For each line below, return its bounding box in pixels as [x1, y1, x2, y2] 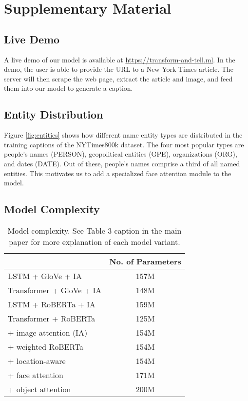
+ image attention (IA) [8, 326, 88, 338]
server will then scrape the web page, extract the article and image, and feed [4, 73, 233, 83]
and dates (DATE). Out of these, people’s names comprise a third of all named [4, 158, 240, 168]
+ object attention [8, 383, 71, 395]
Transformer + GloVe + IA [8, 284, 102, 296]
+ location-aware [8, 355, 66, 366]
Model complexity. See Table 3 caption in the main [7, 224, 182, 236]
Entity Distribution [4, 107, 103, 122]
